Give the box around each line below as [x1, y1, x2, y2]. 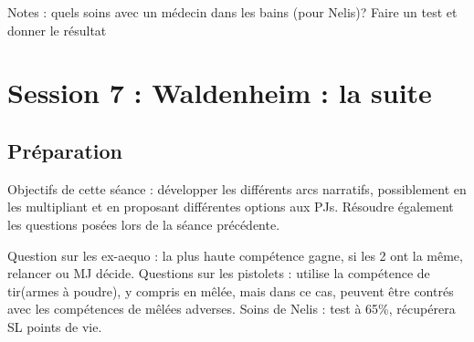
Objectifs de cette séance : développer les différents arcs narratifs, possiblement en [7, 179, 467, 198]
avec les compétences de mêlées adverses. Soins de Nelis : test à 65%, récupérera [7, 299, 456, 318]
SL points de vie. [7, 316, 102, 336]
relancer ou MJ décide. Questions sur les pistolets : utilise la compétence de [7, 264, 430, 283]
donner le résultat [7, 20, 107, 39]
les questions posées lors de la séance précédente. [7, 214, 280, 233]
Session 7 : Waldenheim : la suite [7, 74, 432, 111]
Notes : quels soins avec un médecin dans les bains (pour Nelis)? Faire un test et [7, 3, 458, 21]
